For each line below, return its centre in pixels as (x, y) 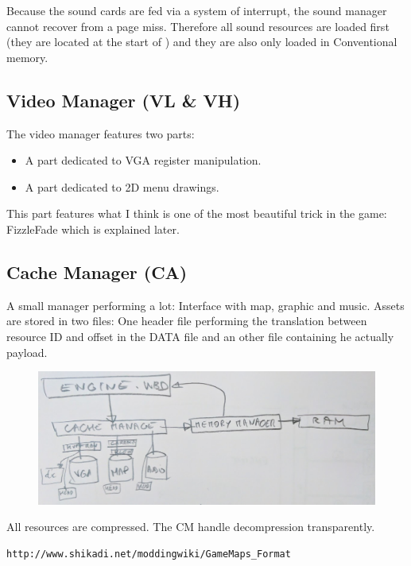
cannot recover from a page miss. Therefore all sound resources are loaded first (198, 26)
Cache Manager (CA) (97, 271)
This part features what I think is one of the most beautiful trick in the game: (197, 213)
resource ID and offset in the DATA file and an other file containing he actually (200, 336)
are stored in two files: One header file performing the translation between (187, 321)
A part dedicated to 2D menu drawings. (122, 186)
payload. (27, 352)
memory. (27, 57)
